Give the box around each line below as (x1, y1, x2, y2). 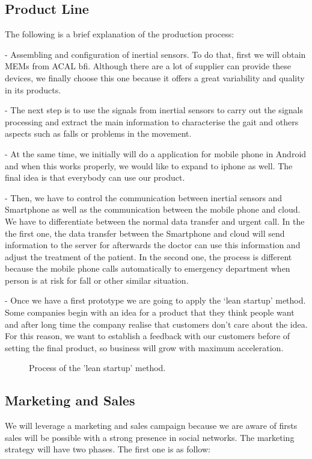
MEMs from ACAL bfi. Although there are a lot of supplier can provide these (5, 60, 292, 72)
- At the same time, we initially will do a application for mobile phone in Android (5, 147, 307, 160)
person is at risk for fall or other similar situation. (5, 273, 189, 286)
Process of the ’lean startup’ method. (29, 361, 166, 374)
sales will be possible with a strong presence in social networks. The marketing (5, 431, 295, 443)
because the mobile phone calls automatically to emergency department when (5, 262, 290, 275)
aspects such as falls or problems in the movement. (5, 127, 192, 140)
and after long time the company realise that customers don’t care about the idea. (5, 317, 308, 330)
